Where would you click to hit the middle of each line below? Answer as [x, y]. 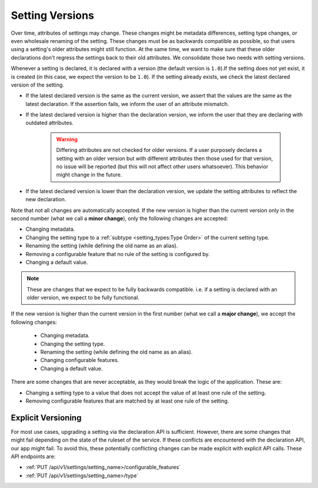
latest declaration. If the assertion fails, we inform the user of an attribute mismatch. [127, 104]
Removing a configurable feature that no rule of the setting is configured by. [118, 254]
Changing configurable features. [80, 360]
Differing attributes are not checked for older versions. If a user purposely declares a [159, 150]
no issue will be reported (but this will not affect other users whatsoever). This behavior [162, 167]
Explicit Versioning [46, 418]
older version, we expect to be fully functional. [83, 298]
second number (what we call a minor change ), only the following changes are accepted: [120, 218]
